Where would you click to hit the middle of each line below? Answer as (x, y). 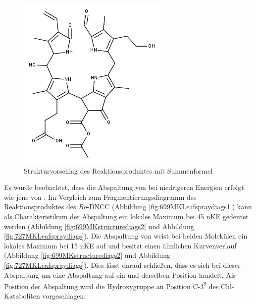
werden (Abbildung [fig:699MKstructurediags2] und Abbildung (99, 226)
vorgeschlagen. (64, 296)
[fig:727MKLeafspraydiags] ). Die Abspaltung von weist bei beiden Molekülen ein (126, 236)
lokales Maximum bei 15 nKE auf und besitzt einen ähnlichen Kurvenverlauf (120, 245)
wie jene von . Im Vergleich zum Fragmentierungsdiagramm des (100, 197)
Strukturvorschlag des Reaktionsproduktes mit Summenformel (118, 170)
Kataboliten (22, 296)
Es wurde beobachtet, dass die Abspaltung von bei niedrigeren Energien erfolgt (124, 187)
